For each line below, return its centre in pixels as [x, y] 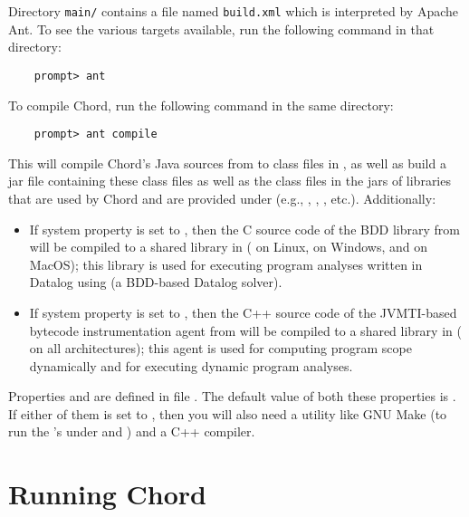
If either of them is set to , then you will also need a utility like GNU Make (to [228, 413]
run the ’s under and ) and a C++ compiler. [132, 431]
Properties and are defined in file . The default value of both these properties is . [232, 396]
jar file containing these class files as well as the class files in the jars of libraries [230, 181]
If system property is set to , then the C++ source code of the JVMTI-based [243, 312]
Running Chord [108, 494]
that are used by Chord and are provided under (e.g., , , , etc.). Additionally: [222, 198]
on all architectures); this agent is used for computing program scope [220, 348]
